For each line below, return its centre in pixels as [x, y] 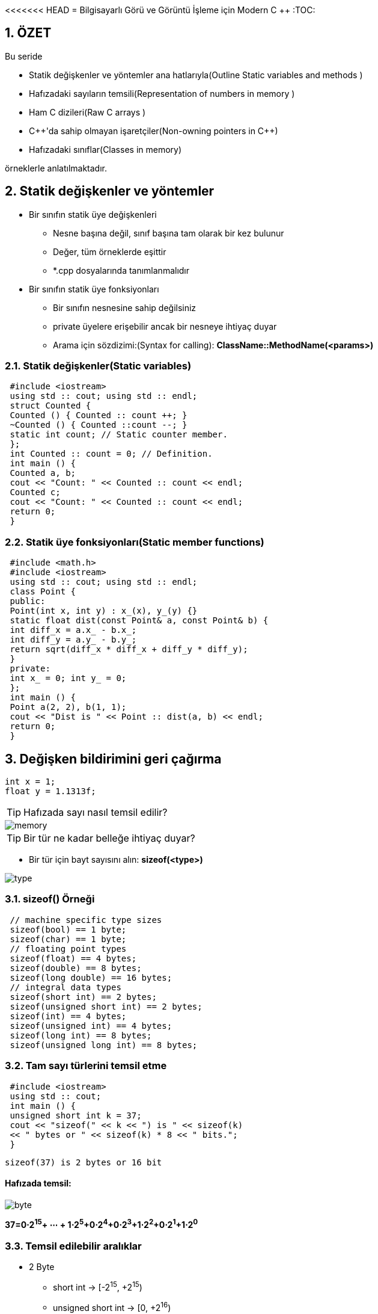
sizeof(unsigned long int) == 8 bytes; [104, 1045]
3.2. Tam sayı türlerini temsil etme [86, 1066]
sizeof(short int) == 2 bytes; [83, 997]
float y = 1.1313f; [50, 791]
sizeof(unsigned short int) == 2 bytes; [106, 1006]
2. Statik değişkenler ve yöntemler [110, 191]
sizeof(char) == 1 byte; [68, 939]
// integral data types [66, 987]
